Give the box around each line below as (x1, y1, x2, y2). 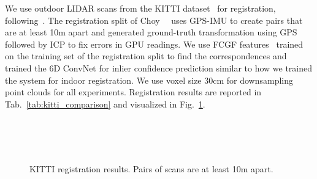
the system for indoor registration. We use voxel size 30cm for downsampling (5, 73, 294, 86)
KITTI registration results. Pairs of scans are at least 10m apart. (29, 163, 273, 175)
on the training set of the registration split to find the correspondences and (5, 49, 287, 62)
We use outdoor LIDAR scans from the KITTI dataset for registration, (5, 2, 276, 14)
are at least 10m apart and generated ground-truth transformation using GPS (5, 26, 297, 38)
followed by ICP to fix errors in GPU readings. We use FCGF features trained (5, 37, 304, 50)
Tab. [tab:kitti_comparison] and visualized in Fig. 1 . (5, 97, 205, 110)
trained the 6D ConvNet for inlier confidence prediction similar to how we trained (5, 61, 313, 74)
